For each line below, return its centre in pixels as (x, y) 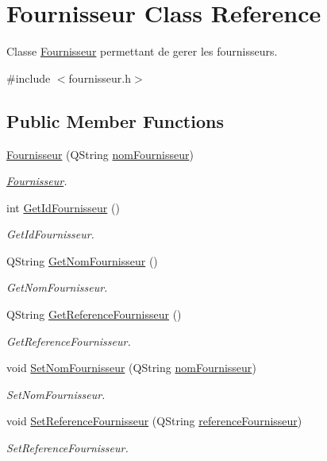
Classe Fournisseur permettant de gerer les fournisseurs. (142, 51)
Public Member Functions (115, 120)
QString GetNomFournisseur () (82, 260)
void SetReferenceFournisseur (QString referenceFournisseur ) (154, 421)
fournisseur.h (100, 77)
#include (29, 77)
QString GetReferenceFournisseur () (94, 314)
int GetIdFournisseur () (63, 207)
